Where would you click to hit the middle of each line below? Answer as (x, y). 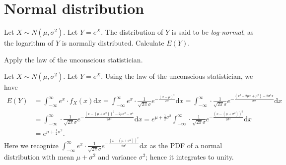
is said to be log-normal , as (213, 32)
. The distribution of (132, 32)
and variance (117, 157)
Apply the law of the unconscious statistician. (73, 59)
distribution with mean (39, 157)
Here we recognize (31, 145)
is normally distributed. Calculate (113, 43)
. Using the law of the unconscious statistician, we (177, 76)
